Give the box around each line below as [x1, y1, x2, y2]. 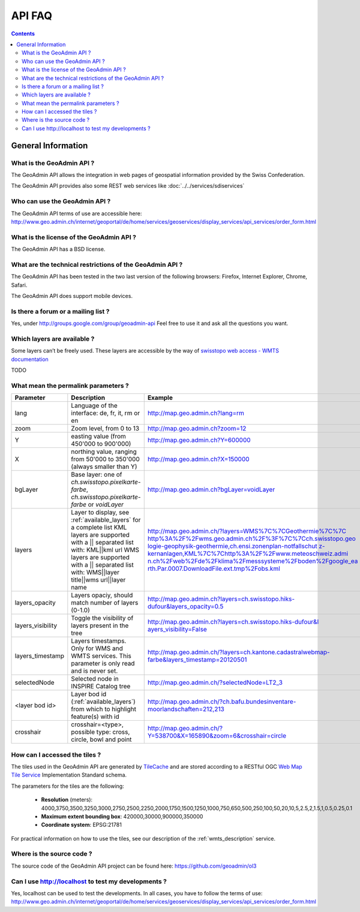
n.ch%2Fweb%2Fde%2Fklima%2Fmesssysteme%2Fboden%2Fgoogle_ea [147, 557, 358, 565]
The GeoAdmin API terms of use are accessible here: [11, 210, 142, 217]
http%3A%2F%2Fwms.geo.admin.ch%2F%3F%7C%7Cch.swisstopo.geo [147, 534, 356, 543]
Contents [11, 30, 35, 37]
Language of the [71, 402, 118, 410]
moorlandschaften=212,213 [147, 705, 224, 714]
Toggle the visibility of [71, 614, 134, 622]
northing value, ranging [71, 447, 137, 456]
